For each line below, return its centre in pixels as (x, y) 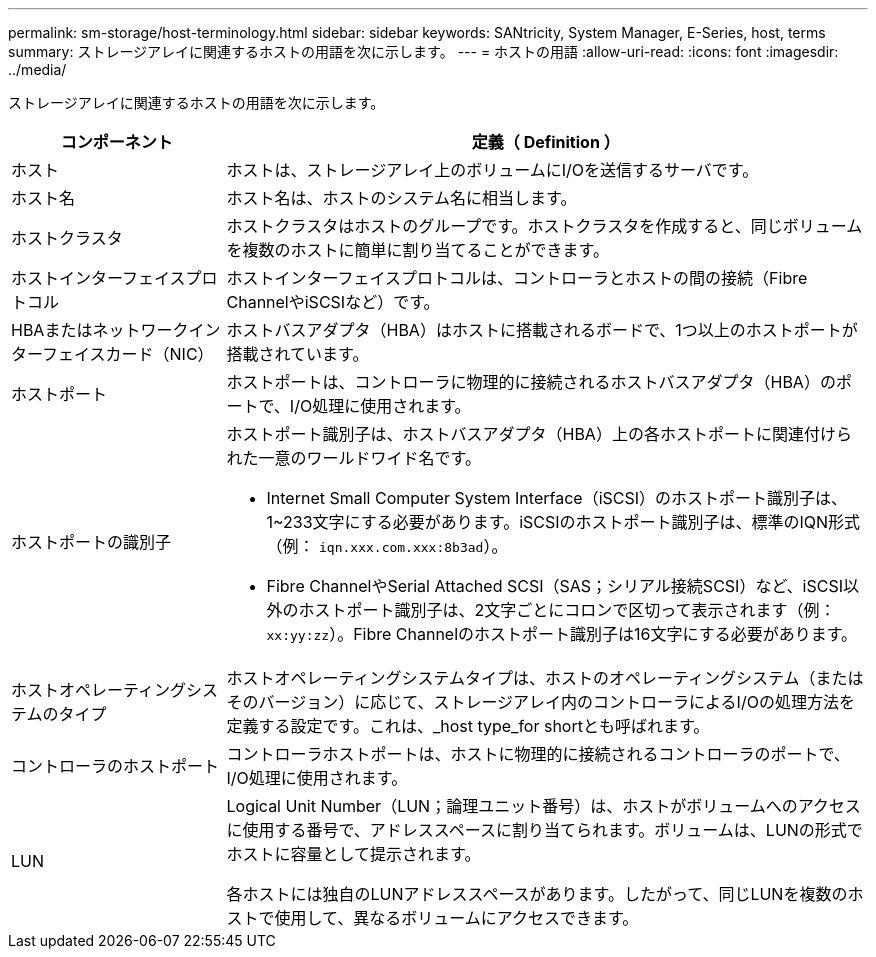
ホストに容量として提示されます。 (353, 854)
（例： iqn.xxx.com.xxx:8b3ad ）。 (387, 546)
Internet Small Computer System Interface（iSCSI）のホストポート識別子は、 (557, 498)
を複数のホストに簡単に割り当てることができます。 (417, 250)
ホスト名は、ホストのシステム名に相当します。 (401, 198)
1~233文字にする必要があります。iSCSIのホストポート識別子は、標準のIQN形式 (563, 522)
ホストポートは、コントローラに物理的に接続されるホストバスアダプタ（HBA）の (531, 382)
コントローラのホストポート (115, 766)
